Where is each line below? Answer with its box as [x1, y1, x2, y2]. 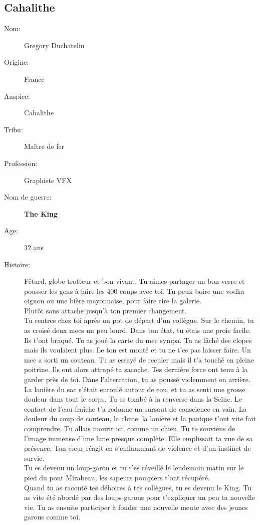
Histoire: [4, 259, 30, 269]
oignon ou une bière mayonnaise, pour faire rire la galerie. [24, 295, 201, 306]
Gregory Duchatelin [24, 40, 85, 50]
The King [24, 208, 58, 219]
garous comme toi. [24, 511, 81, 522]
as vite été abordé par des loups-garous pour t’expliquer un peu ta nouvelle [24, 492, 255, 502]
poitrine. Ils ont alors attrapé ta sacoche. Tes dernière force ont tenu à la [24, 364, 248, 375]
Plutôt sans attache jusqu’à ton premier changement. [24, 305, 187, 315]
